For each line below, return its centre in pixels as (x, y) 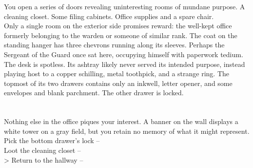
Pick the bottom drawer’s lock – (52, 140)
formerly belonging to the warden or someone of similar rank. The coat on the (121, 35)
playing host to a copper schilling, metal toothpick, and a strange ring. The (117, 73)
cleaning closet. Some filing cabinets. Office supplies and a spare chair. (109, 16)
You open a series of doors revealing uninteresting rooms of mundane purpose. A (125, 6)
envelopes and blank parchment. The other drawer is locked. (94, 93)
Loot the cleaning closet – (42, 150)
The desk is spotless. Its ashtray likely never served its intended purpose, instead (125, 64)
